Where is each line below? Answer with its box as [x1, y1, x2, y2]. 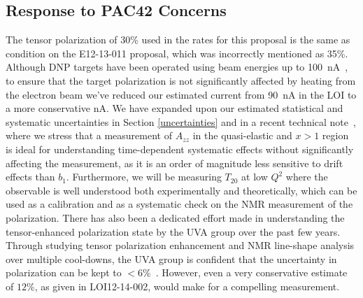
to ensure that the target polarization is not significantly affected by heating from [6, 73, 356, 87]
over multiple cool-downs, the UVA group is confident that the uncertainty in [6, 251, 337, 266]
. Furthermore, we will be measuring [66, 169, 222, 184]
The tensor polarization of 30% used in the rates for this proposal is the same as [6, 32, 350, 47]
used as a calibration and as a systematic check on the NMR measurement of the [6, 197, 353, 211]
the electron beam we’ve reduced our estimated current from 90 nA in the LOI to [6, 87, 357, 101]
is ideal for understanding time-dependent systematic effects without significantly [6, 141, 354, 156]
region [322, 128, 349, 143]
